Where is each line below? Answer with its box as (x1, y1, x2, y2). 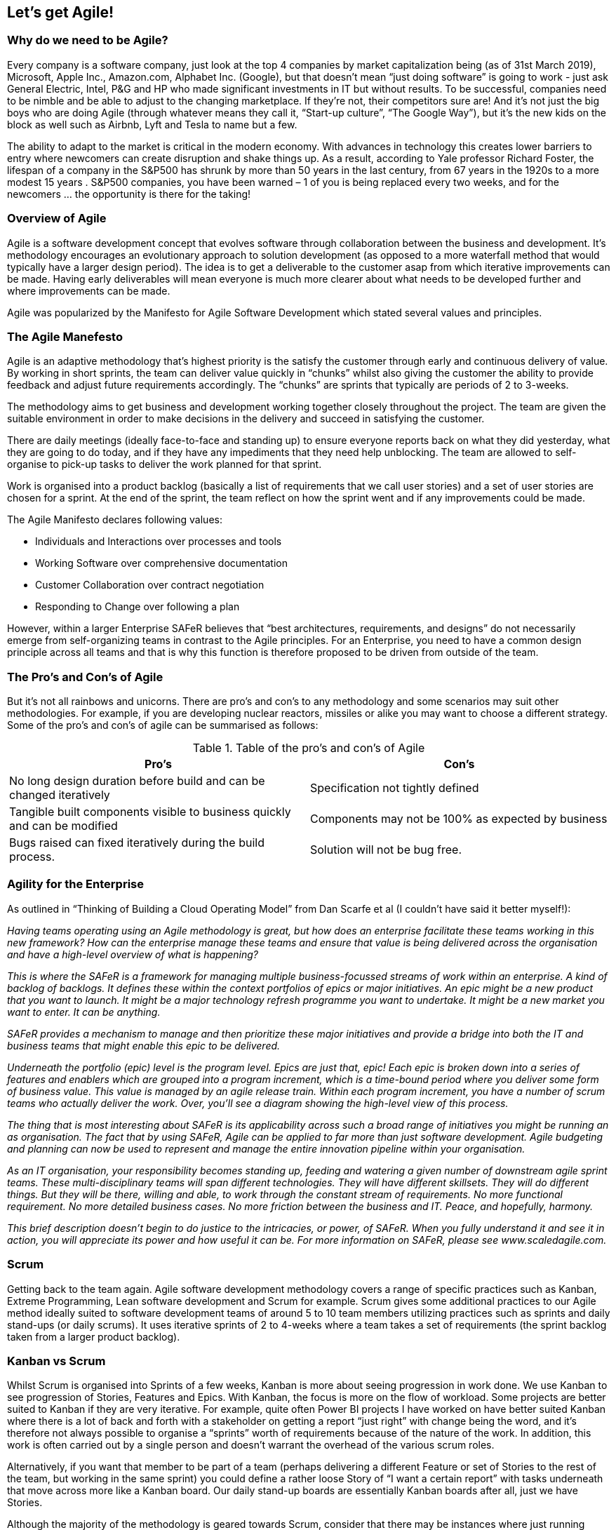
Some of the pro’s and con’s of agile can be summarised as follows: (7, 719, 319, 732)
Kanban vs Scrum (7, 1353, 106, 1368)
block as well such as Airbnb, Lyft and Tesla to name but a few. (7, 118, 297, 130)
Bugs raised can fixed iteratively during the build (9, 836, 265, 850)
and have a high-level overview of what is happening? (7, 948, 258, 960)
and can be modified (9, 819, 118, 833)
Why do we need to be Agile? (7, 33, 168, 48)
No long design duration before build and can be (9, 774, 265, 789)
